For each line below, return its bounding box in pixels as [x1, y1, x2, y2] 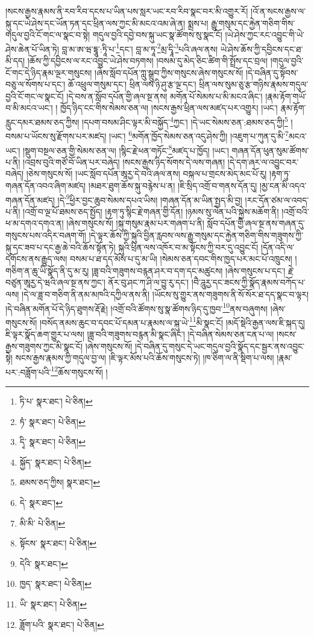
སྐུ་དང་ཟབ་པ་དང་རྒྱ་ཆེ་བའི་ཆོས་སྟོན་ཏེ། [5, 240, 116, 253]
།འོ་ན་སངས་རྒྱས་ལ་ [251, 5, 306, 17]
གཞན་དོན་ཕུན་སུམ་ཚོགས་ [231, 144, 309, 156]
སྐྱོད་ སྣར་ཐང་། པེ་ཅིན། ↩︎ [19, 455, 92, 468]
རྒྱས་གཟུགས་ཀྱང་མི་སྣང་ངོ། [5, 339, 83, 352]
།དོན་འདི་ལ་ [261, 240, 295, 253]
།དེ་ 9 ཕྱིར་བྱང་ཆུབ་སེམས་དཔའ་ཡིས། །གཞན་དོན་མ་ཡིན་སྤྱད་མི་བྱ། [57, 191, 242, 206]
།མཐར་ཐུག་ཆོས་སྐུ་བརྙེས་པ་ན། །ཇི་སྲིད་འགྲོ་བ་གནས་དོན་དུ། [88, 179, 257, 191]
